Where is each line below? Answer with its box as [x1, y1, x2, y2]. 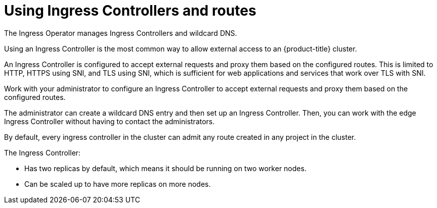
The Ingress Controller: [4, 148, 81, 157]
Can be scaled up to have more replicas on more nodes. [24, 179, 211, 188]
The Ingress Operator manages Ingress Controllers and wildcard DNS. [4, 28, 237, 37]
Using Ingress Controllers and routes [4, 2, 256, 19]
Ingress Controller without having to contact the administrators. [4, 117, 215, 126]
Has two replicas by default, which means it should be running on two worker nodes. [24, 164, 307, 173]
